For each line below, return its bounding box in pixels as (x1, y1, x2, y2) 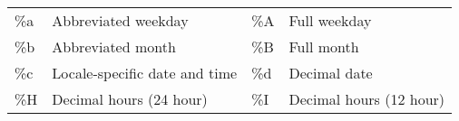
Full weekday (288, 10, 372, 31)
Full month (288, 36, 359, 57)
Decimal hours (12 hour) (288, 88, 445, 109)
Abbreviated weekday (52, 10, 189, 31)
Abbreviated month (52, 36, 176, 57)
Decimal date (288, 62, 373, 83)
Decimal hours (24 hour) (52, 88, 208, 109)
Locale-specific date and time (52, 62, 238, 83)
